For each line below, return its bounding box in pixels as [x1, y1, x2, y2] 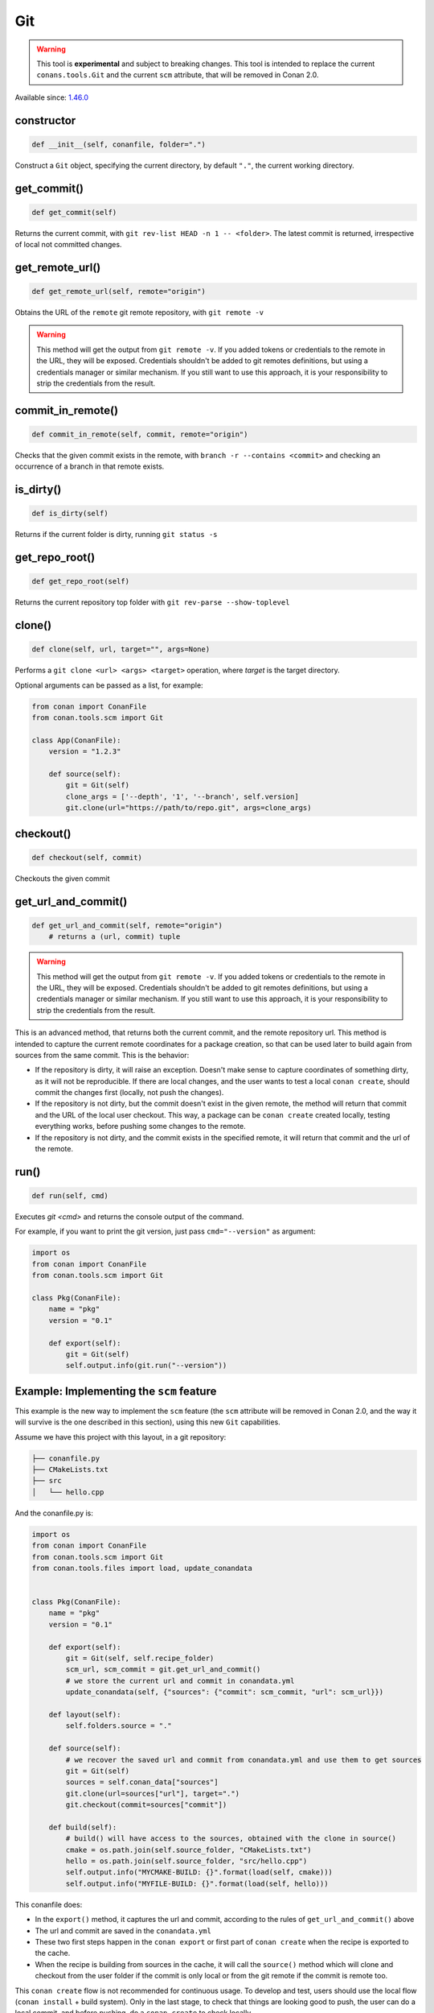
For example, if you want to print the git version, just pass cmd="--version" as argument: [14, 1226, 317, 1236]
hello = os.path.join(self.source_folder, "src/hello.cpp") [65, 1857, 308, 1866]
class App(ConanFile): [31, 735, 121, 745]
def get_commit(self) [31, 208, 117, 217]
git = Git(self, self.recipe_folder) [65, 1654, 215, 1663]
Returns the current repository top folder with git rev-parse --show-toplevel [14, 597, 290, 607]
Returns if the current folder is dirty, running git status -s [14, 530, 218, 539]
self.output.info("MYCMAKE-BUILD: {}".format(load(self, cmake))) [65, 1868, 334, 1877]
